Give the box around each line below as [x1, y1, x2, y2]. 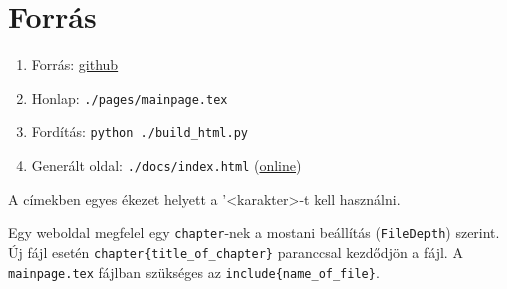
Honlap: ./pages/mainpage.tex [31, 87, 228, 108]
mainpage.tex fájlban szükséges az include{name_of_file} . [8, 261, 380, 282]
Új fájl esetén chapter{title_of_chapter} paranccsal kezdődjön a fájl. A [8, 241, 463, 262]
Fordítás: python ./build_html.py [31, 121, 248, 142]
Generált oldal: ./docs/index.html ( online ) [31, 155, 302, 176]
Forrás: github [31, 54, 119, 75]
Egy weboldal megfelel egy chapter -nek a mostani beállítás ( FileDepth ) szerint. [8, 222, 500, 243]
